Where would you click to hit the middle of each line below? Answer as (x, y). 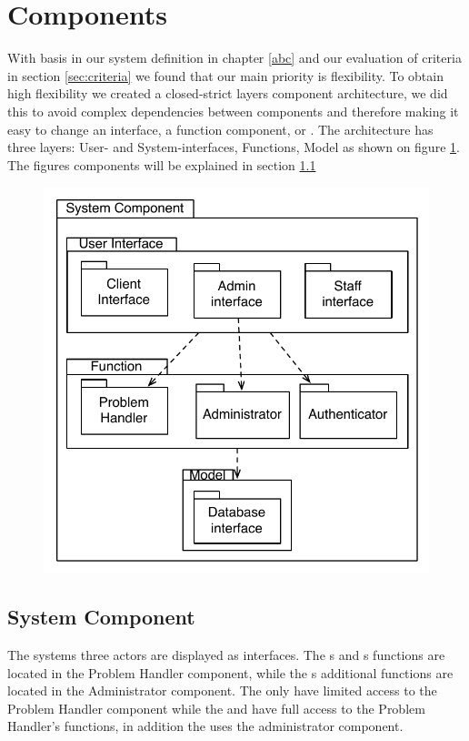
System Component (101, 617)
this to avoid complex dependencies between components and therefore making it (233, 111)
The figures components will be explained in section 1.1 (162, 164)
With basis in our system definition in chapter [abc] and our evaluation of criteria (234, 58)
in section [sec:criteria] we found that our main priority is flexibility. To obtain (225, 75)
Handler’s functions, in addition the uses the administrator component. (205, 726)
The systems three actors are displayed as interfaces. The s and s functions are (226, 655)
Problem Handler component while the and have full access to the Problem (216, 708)
